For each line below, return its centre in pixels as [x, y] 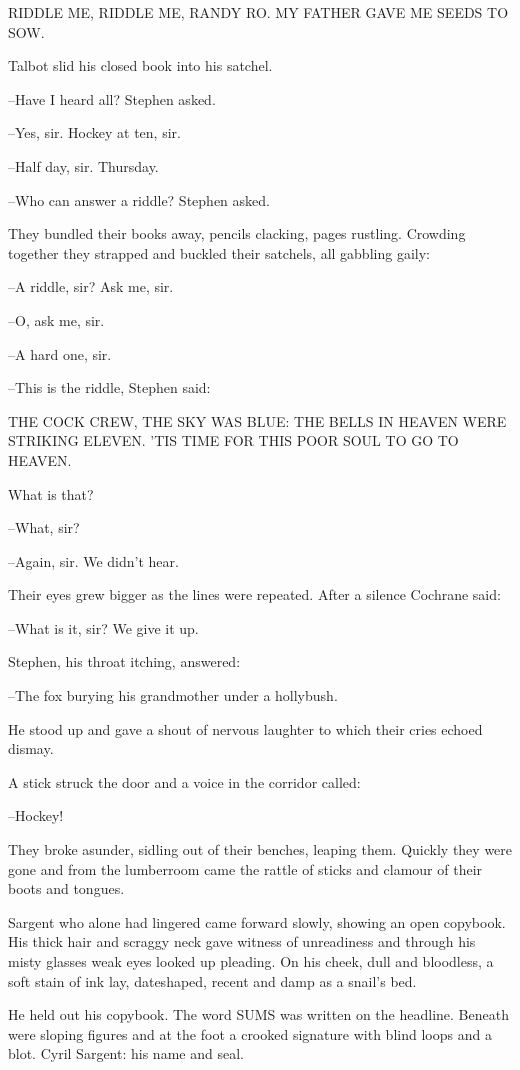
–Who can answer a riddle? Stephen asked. [139, 199]
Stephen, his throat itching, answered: [124, 661]
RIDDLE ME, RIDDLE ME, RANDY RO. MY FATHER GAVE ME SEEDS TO [258, 12]
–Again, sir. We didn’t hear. [93, 560]
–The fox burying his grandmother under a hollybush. [173, 695]
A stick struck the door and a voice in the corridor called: [184, 781]
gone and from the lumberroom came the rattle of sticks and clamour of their [245, 868]
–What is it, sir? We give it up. [103, 627]
